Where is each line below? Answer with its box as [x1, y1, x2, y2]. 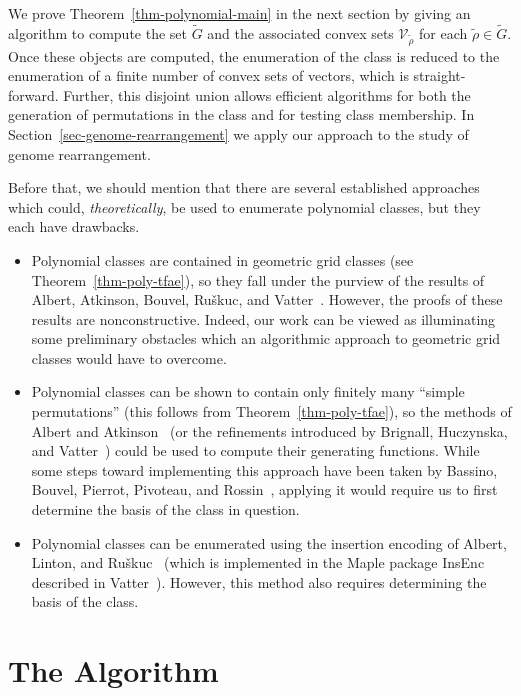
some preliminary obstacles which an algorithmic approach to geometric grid [31, 328, 501, 349]
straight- [413, 65, 466, 86]
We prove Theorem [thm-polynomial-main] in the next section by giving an [8, 3, 471, 23]
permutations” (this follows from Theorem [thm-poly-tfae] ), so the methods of [31, 401, 512, 422]
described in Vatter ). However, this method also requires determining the [31, 571, 487, 592]
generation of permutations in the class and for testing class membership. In [8, 104, 475, 125]
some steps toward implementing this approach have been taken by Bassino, [31, 459, 498, 480]
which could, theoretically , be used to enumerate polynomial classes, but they [8, 196, 481, 217]
